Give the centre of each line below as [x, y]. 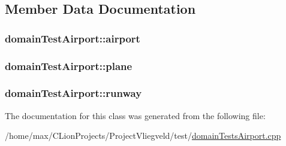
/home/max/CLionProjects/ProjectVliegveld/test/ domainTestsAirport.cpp [143, 136]
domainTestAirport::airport [73, 38]
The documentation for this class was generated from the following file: [135, 115]
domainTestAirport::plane [69, 66]
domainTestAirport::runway [73, 93]
